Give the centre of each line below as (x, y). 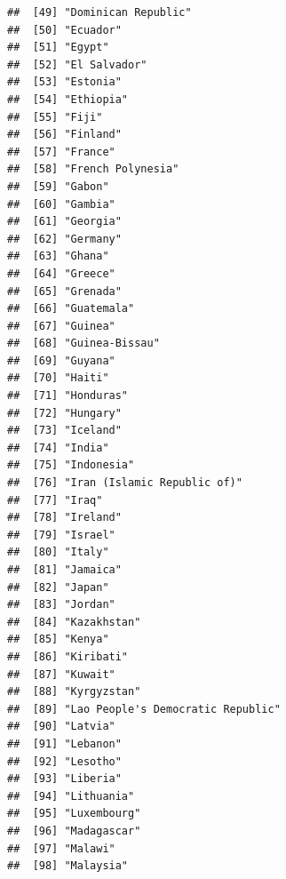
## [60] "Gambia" (61, 204)
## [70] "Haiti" (58, 378)
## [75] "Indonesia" (71, 465)
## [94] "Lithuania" (71, 796)
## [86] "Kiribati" (68, 656)
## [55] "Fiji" (55, 117)
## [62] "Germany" (64, 239)
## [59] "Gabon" (58, 186)
